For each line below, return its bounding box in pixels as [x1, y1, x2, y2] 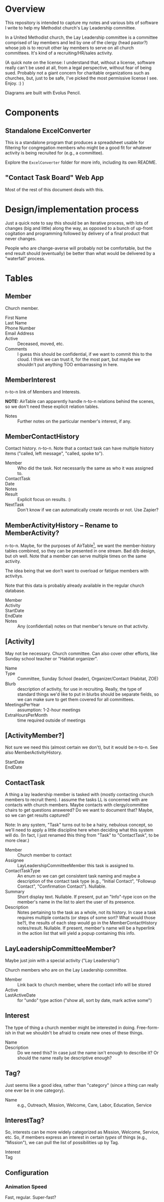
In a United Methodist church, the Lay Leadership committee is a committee [5, 34, 158, 40]
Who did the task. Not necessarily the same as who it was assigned [17, 465, 154, 471]
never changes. [5, 235, 37, 241]
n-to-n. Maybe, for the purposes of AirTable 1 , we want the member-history [5, 542, 156, 549]
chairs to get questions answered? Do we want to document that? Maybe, [5, 807, 154, 813]
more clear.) [5, 837, 29, 844]
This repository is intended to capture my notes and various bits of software [5, 20, 158, 25]
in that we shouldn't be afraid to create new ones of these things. [12, 1029, 143, 1035]
